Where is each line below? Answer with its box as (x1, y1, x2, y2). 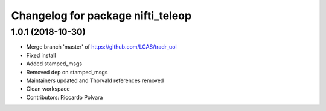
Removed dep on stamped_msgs (26, 68, 108, 76)
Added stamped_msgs (26, 60, 83, 67)
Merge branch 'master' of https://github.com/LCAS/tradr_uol (26, 43, 177, 50)
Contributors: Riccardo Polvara (26, 94, 103, 101)
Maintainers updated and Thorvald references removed (26, 77, 164, 84)
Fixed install (26, 52, 56, 59)
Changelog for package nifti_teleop (11, 9, 192, 22)
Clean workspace (26, 85, 70, 92)
